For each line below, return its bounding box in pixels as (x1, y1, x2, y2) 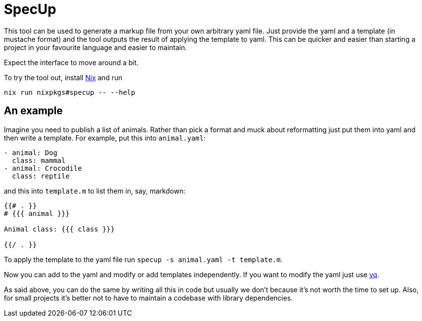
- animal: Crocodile (4, 164, 82, 172)
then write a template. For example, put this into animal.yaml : (4, 133, 206, 142)
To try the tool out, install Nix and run (4, 73, 123, 82)
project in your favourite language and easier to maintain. (4, 43, 187, 52)
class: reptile (12, 172, 70, 180)
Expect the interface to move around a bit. (4, 58, 139, 67)
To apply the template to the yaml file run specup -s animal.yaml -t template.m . (4, 255, 283, 264)
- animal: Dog (4, 148, 57, 157)
